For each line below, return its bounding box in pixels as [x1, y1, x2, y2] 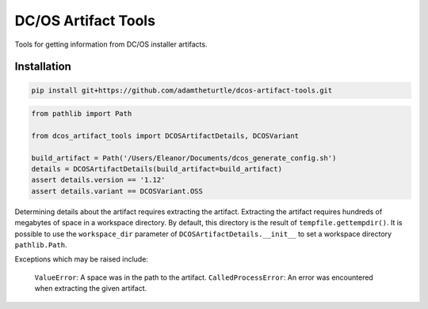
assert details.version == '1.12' [31, 175, 166, 185]
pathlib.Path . [14, 240, 67, 250]
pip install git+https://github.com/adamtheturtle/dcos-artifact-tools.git [31, 85, 333, 95]
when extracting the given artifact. [34, 284, 147, 293]
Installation [14, 60, 71, 73]
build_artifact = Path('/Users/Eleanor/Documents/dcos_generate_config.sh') [31, 153, 337, 162]
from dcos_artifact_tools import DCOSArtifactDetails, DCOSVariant [31, 131, 300, 140]
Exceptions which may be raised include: [14, 254, 148, 264]
